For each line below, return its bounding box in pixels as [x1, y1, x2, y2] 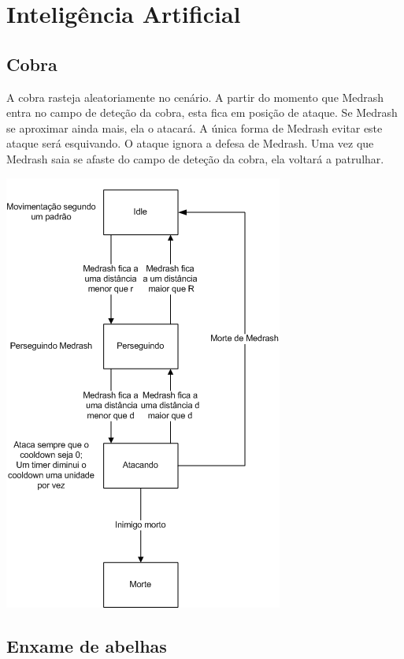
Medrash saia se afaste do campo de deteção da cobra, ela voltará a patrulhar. [6, 150, 384, 167]
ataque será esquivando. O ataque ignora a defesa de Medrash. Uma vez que [6, 135, 374, 152]
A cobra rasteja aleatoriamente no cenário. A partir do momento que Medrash [6, 88, 384, 105]
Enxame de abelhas [6, 633, 167, 657]
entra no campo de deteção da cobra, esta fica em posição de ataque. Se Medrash [6, 104, 398, 121]
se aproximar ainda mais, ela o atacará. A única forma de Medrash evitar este [6, 119, 383, 136]
